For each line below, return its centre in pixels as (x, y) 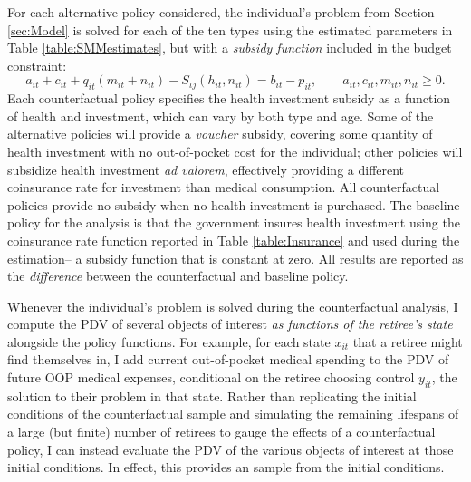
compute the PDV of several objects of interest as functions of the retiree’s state (230, 324)
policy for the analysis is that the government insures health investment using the (234, 222)
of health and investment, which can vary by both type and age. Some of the (221, 116)
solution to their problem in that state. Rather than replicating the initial (212, 395)
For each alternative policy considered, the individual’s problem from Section (221, 12)
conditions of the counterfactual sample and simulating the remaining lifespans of (233, 414)
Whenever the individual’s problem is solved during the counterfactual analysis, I (233, 306)
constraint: (37, 65)
